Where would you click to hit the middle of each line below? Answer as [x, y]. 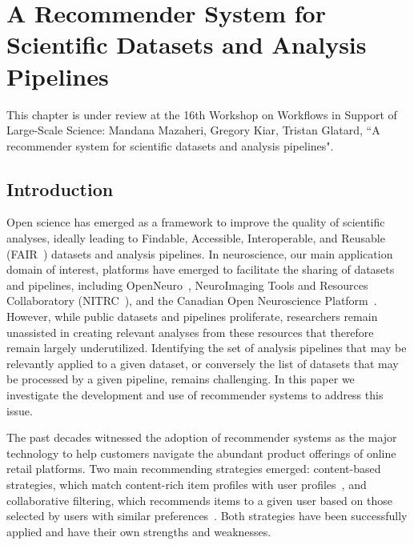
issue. [20, 410]
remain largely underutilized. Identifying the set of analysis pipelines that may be [207, 348]
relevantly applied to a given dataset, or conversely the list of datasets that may [203, 363]
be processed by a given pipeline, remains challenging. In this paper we [181, 379]
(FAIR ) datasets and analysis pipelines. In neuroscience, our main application [200, 253]
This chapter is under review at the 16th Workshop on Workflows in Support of [202, 114]
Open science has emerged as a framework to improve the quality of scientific [196, 222]
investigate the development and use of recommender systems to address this [195, 395]
